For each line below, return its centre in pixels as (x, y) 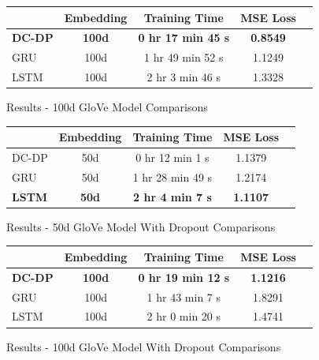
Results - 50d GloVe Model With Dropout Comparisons (141, 226)
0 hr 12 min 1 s (172, 157)
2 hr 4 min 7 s (172, 196)
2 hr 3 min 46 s (184, 77)
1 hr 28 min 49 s (172, 176)
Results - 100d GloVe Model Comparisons (107, 107)
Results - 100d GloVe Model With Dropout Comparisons (144, 346)
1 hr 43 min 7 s (184, 296)
